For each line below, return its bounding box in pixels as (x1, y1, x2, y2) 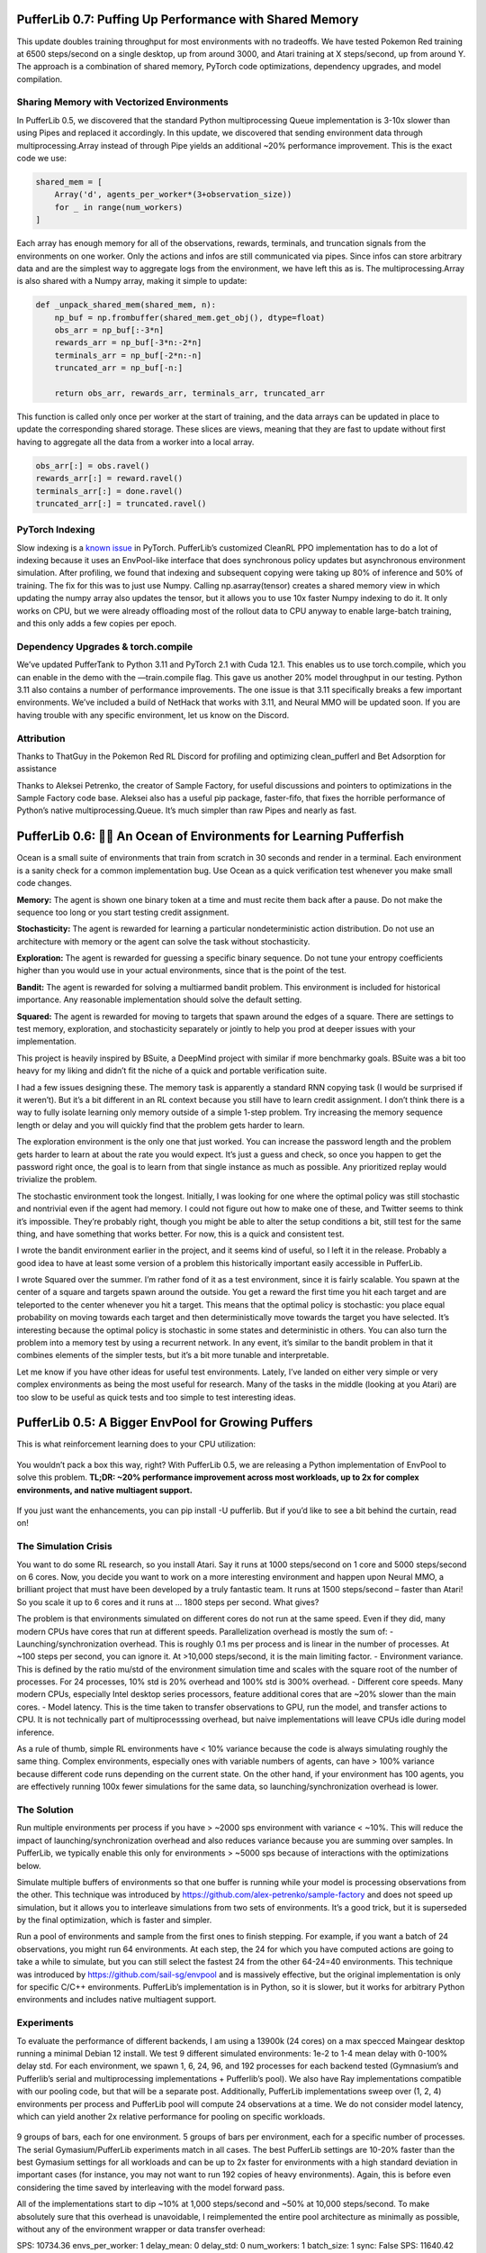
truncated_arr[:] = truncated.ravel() (35, 498, 207, 508)
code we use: (16, 153, 67, 163)
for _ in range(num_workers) (54, 202, 184, 212)
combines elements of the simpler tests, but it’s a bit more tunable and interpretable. (16, 1350, 329, 1361)
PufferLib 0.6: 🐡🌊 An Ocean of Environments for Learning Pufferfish (16, 829, 405, 844)
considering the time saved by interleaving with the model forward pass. (16, 2182, 285, 2193)
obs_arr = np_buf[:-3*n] (54, 325, 165, 335)
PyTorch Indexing (16, 524, 95, 536)
